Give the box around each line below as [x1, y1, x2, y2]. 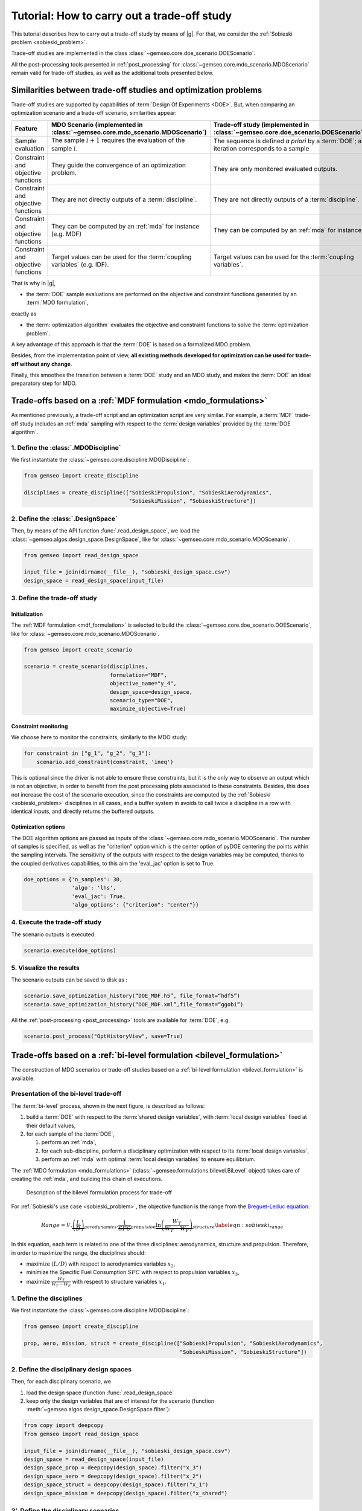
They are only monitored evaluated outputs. [213, 164, 338, 173]
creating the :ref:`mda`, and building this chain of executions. [11, 1175, 163, 1182]
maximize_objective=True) [109, 705, 186, 713]
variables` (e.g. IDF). [51, 260, 109, 268]
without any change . [19, 360, 72, 367]
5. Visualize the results [11, 964, 80, 972]
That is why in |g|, [11, 279, 56, 286]
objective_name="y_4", [109, 680, 177, 687]
